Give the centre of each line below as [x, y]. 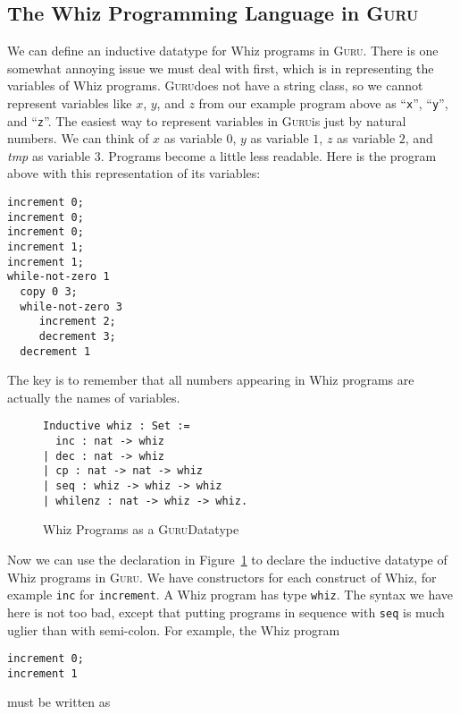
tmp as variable [49, 155]
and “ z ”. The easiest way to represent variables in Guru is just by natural [207, 120]
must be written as [59, 702]
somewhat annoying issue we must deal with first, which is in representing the [221, 68]
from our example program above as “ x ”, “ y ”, [323, 102]
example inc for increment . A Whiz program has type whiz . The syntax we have [230, 595]
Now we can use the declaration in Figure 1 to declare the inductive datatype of [227, 560]
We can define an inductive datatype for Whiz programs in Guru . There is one [223, 51]
